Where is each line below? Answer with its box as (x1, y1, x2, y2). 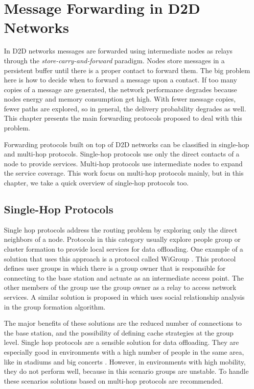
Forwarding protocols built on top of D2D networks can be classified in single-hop (4, 139, 249, 149)
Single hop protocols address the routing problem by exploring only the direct (4, 224, 237, 234)
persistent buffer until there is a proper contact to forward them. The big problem (4, 65, 250, 75)
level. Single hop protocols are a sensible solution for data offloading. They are (4, 337, 239, 347)
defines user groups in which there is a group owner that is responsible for (4, 263, 226, 273)
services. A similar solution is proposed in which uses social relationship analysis (4, 291, 245, 302)
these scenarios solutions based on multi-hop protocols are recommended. (4, 375, 223, 386)
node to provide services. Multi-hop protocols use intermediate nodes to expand (4, 158, 243, 168)
